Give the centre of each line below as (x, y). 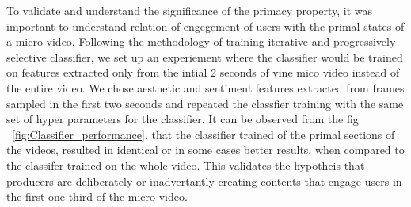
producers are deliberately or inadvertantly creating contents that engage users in (204, 181)
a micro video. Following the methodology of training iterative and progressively (201, 41)
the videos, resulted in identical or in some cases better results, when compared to (205, 150)
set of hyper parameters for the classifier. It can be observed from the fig (183, 119)
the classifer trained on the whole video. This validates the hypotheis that (186, 165)
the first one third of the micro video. (97, 196)
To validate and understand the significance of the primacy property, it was (190, 10)
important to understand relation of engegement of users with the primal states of (205, 26)
